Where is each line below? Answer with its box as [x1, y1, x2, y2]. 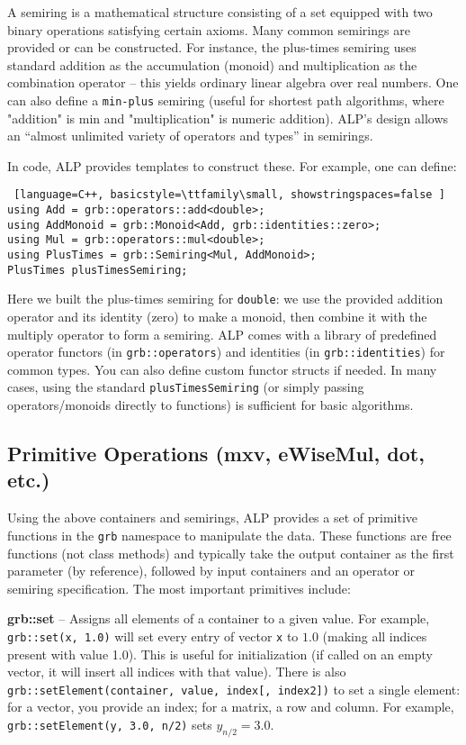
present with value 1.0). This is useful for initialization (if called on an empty [7, 644, 433, 663]
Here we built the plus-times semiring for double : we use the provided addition [7, 289, 444, 308]
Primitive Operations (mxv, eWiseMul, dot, [7, 440, 425, 468]
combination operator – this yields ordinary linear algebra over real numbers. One [7, 73, 459, 92]
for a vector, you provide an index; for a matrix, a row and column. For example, [7, 697, 454, 716]
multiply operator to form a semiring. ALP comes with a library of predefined [7, 324, 437, 343]
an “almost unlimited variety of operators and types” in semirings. [7, 126, 373, 145]
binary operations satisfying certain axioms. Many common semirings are [7, 20, 410, 39]
